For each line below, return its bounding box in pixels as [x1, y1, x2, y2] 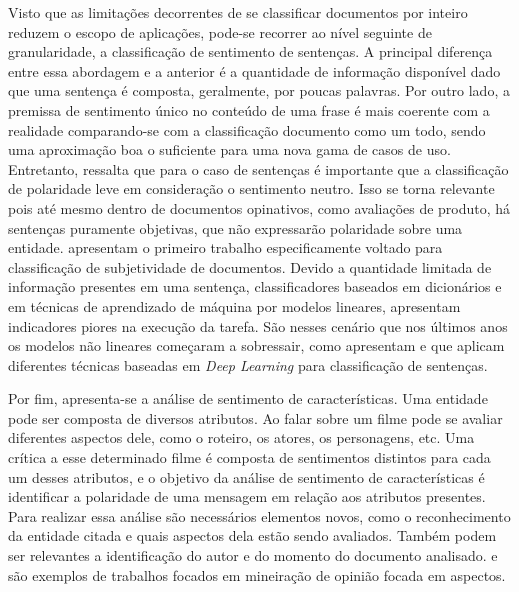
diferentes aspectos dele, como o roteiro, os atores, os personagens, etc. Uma [8, 427, 475, 448]
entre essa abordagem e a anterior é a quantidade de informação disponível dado [8, 60, 501, 81]
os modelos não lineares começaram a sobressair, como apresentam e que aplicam [8, 335, 505, 356]
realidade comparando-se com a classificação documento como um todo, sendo [8, 119, 486, 140]
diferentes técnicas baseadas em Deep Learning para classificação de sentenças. [8, 354, 488, 375]
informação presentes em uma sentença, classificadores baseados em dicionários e [8, 276, 502, 297]
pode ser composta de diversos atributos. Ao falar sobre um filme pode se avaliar [8, 407, 503, 428]
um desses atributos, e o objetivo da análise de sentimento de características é [8, 466, 485, 487]
